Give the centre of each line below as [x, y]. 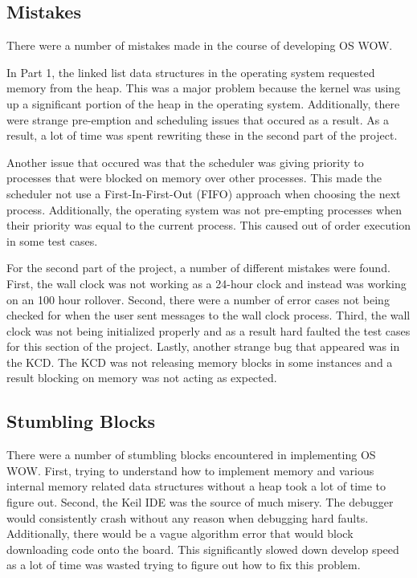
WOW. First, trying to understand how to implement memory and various [190, 470]
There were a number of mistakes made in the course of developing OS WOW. [200, 45]
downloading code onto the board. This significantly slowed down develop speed [203, 549]
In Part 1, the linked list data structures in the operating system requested [191, 72]
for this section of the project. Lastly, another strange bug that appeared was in [203, 346]
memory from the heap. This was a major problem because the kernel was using [204, 88]
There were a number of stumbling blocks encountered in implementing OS [191, 455]
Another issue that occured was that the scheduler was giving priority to [185, 162]
